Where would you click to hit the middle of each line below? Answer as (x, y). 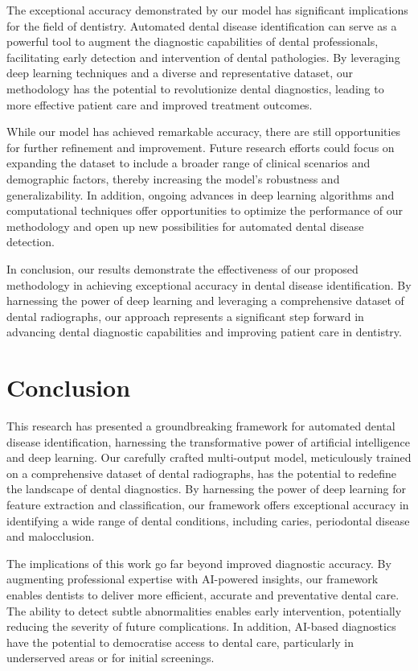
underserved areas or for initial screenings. (111, 658)
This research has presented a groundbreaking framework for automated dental (201, 426)
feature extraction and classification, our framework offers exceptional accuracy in (208, 504)
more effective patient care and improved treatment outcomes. (160, 104)
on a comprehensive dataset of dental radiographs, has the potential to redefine (202, 473)
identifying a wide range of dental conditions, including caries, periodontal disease (208, 520)
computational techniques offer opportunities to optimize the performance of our (205, 210)
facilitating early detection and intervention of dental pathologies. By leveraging (203, 57)
